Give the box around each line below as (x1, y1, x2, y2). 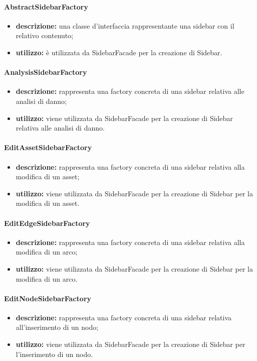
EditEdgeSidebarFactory (4, 217, 90, 228)
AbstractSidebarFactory (4, 1, 88, 12)
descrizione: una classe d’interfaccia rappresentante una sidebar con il (16, 20, 234, 31)
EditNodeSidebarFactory (4, 293, 92, 303)
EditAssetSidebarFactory (4, 142, 92, 153)
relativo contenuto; (16, 30, 74, 41)
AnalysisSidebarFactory (4, 67, 87, 77)
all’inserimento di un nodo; (16, 322, 99, 332)
